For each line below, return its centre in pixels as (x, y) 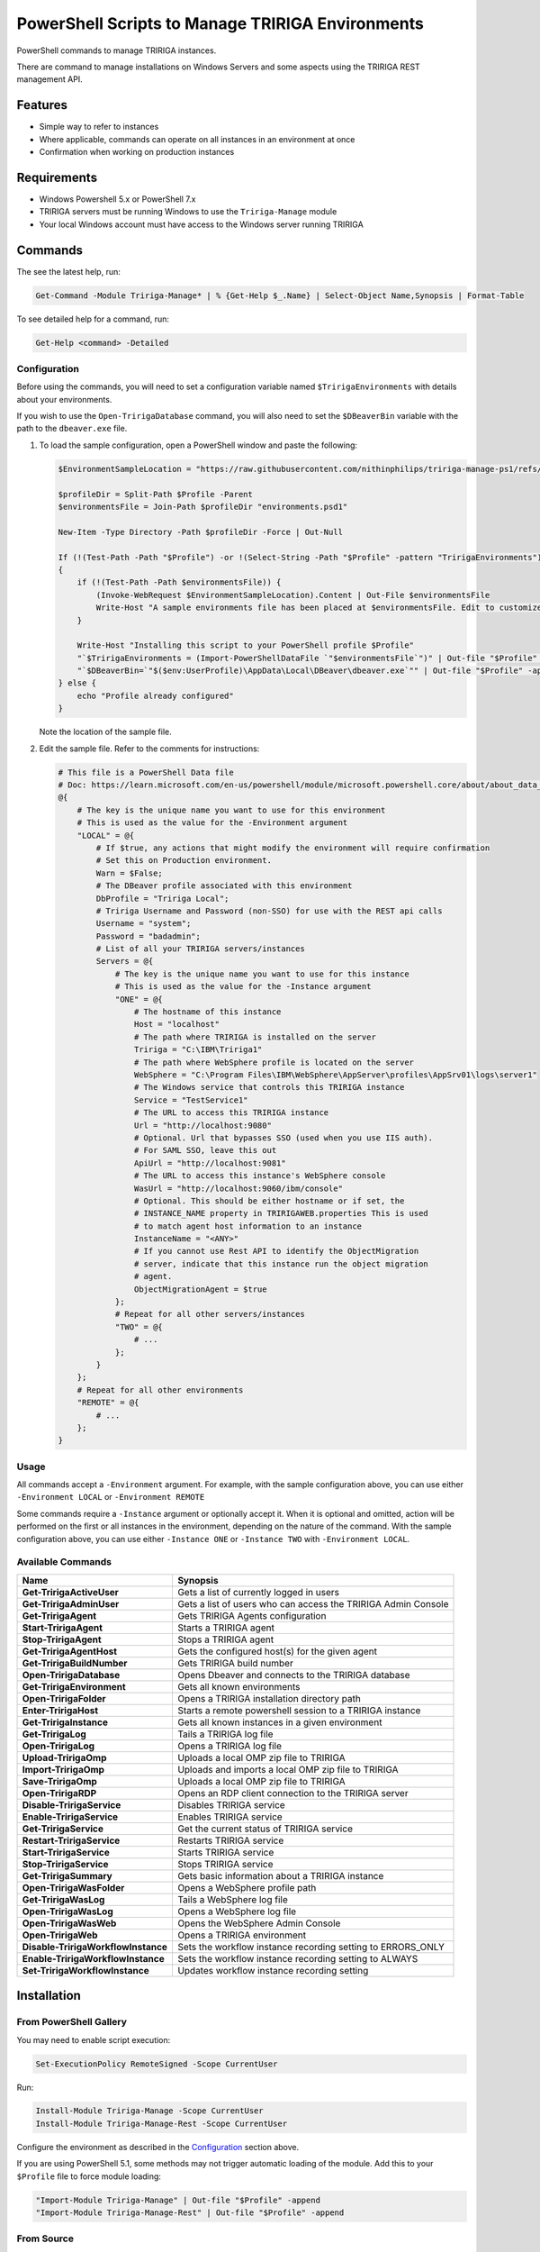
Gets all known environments (238, 1686)
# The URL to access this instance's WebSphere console (260, 1176)
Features (42, 105)
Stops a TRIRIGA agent (225, 1639)
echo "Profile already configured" (155, 695)
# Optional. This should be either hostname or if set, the (269, 1201)
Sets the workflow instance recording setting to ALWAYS (297, 1958)
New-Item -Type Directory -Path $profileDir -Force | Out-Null (201, 532)
